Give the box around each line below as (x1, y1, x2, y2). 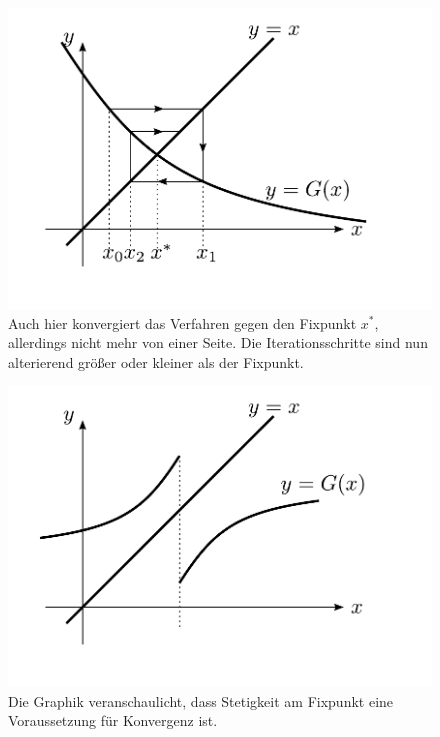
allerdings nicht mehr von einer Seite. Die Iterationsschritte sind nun (8, 332, 428, 353)
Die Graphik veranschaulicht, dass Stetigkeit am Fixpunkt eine (8, 690, 394, 711)
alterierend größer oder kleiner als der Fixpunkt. (8, 351, 304, 372)
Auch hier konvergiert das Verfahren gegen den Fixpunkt (8, 312, 357, 333)
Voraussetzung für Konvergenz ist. (8, 710, 218, 731)
